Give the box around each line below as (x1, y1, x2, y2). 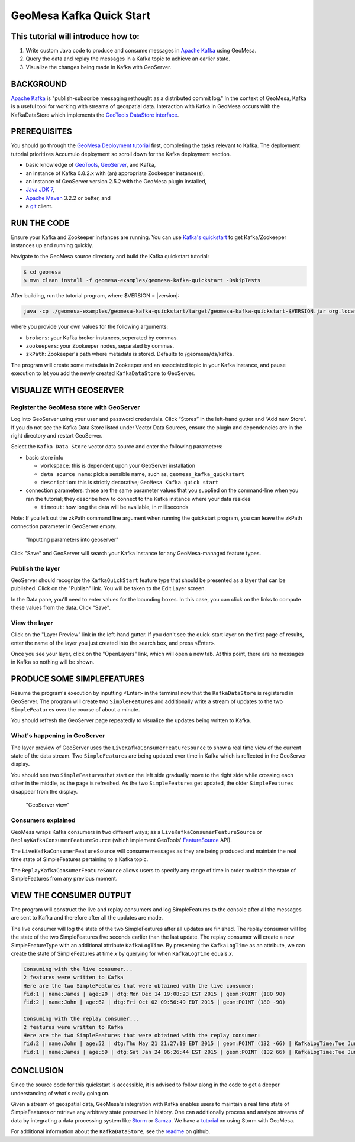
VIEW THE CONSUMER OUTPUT (11, 890, 132, 900)
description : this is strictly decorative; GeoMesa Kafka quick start (40, 479, 219, 486)
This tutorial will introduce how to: (11, 31, 140, 41)
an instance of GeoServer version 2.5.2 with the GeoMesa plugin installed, (25, 178, 207, 185)
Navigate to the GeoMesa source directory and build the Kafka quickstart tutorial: (11, 253, 209, 260)
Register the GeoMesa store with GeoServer (11, 403, 140, 411)
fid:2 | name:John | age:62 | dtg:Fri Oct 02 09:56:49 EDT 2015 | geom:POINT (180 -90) (23, 999, 286, 1005)
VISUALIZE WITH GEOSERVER (11, 385, 124, 395)
